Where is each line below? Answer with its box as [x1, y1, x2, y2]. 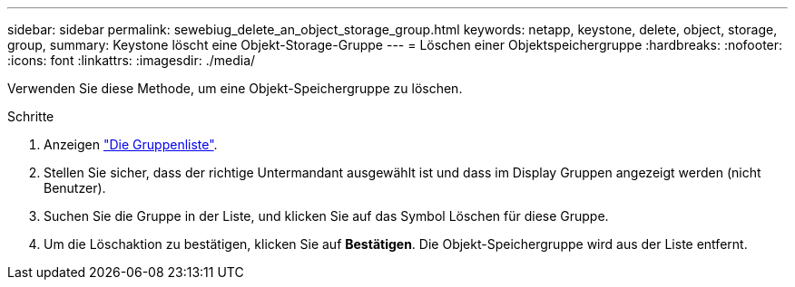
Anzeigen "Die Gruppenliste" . [44, 137, 218, 152]
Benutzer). [44, 180, 106, 196]
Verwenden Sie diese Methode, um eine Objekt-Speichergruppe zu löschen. [7, 81, 463, 96]
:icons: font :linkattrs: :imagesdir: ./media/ [7, 53, 256, 68]
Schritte [7, 109, 54, 124]
